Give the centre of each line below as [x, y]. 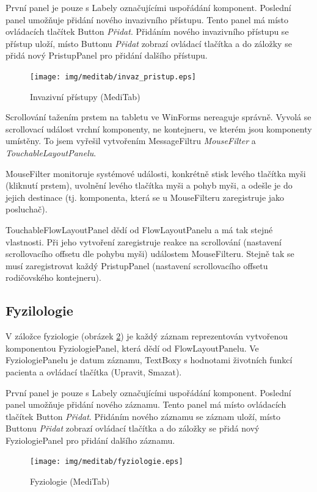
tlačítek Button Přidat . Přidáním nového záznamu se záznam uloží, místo [143, 416]
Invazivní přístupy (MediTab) [85, 96]
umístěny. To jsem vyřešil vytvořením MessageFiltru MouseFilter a [131, 141]
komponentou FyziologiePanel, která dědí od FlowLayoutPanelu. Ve [132, 348]
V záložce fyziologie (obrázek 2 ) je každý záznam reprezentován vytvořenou [147, 336]
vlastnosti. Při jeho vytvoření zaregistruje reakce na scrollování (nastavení [144, 241]
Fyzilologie [39, 310]
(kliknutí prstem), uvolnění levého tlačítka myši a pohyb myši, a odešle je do [149, 185]
